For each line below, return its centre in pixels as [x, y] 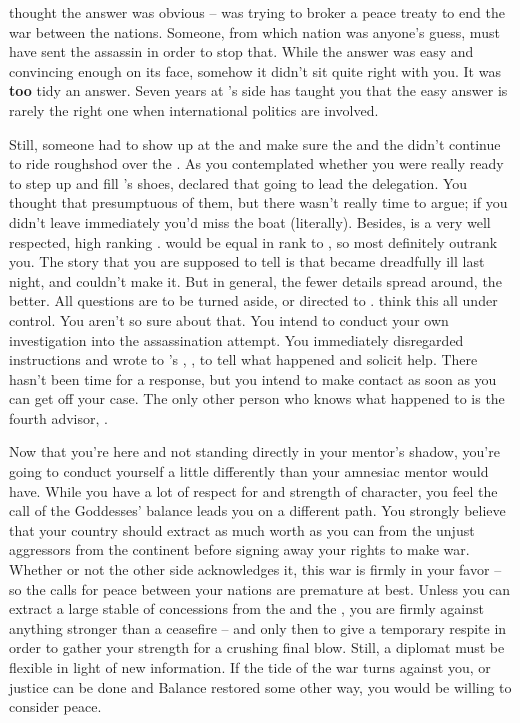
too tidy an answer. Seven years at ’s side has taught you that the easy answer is [258, 90]
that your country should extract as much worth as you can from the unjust [242, 529]
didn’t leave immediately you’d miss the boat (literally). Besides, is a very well [250, 221]
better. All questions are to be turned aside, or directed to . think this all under [253, 300]
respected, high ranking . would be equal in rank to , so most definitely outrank [253, 241]
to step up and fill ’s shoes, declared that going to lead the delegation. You [238, 182]
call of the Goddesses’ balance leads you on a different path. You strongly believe [257, 510]
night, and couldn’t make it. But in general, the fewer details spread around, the [255, 280]
